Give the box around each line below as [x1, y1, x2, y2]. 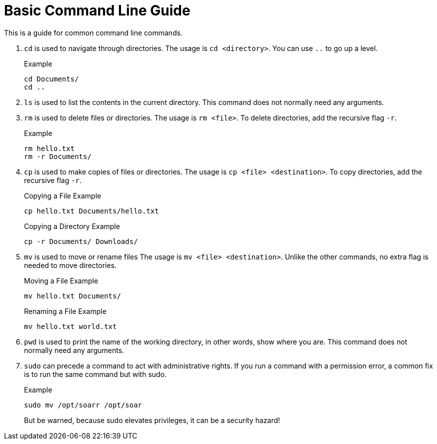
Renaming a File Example [24, 306, 106, 315]
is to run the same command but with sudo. [24, 369, 167, 378]
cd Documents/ [24, 74, 79, 83]
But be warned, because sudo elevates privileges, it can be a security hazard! [24, 415, 280, 424]
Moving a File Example [24, 276, 98, 285]
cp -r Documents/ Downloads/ [24, 237, 138, 245]
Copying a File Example [24, 191, 101, 200]
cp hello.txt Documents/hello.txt [24, 206, 159, 215]
